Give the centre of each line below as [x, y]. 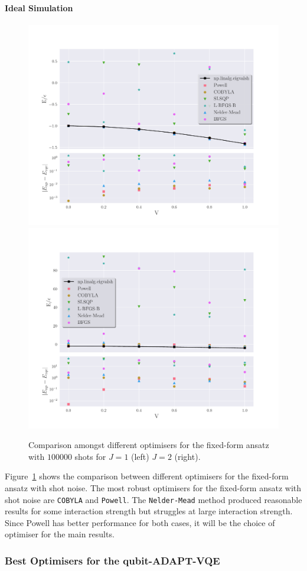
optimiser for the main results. [60, 534]
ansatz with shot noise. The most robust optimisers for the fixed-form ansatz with [153, 487]
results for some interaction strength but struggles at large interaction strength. [149, 511]
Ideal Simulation [39, 7]
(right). [187, 456]
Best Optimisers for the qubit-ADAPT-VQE [112, 560]
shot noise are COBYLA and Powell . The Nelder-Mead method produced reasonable [153, 499]
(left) [140, 456]
